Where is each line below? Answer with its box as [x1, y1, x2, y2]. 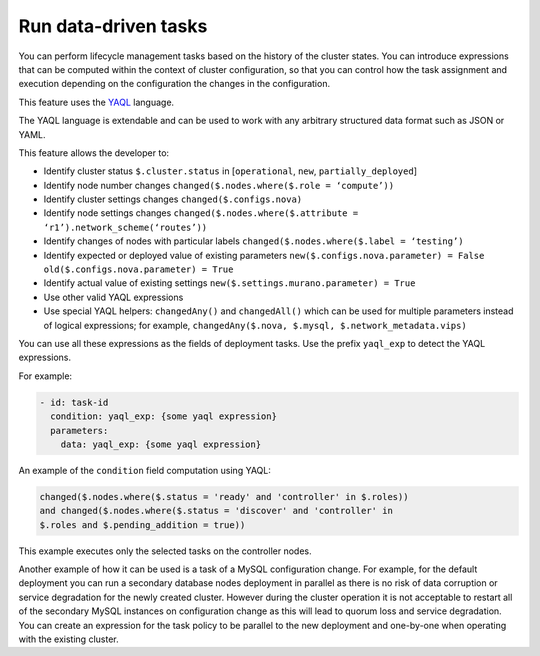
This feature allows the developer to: [18, 146, 170, 159]
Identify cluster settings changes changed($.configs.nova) [43, 193, 303, 205]
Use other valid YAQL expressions [43, 291, 184, 303]
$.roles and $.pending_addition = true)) [39, 519, 246, 530]
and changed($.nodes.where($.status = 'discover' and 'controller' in [39, 505, 394, 517]
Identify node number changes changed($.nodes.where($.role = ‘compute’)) [43, 179, 395, 191]
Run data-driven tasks [18, 15, 208, 37]
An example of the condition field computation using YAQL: [18, 464, 272, 476]
